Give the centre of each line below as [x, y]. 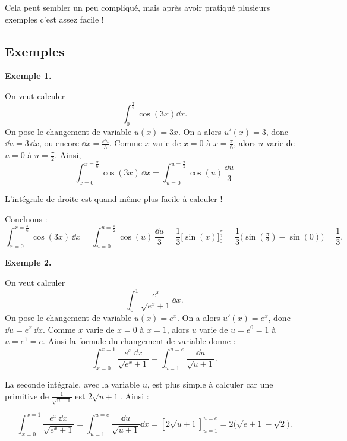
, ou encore [59, 143]
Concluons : [26, 218]
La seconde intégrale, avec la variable [72, 384]
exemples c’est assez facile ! [54, 19]
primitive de [27, 396]
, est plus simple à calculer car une [210, 384]
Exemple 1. [28, 76]
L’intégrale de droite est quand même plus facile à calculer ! [114, 199]
